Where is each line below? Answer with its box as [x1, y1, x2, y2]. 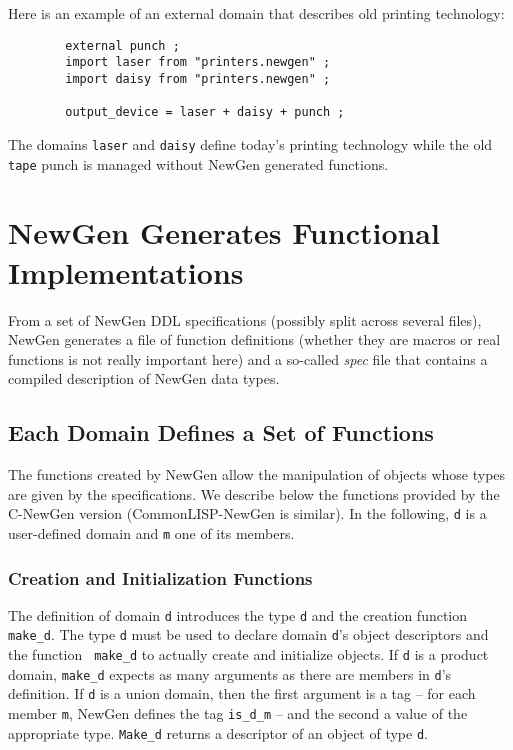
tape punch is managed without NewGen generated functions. [8, 153, 389, 174]
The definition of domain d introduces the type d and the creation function [8, 604, 468, 625]
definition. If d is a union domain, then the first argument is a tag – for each [8, 683, 476, 704]
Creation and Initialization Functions [8, 565, 313, 590]
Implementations [8, 251, 244, 292]
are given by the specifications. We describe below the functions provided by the [8, 483, 500, 504]
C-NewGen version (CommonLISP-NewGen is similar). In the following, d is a [8, 503, 487, 524]
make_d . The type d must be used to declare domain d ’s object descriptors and [8, 624, 489, 645]
